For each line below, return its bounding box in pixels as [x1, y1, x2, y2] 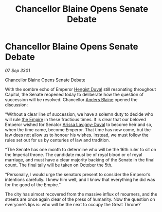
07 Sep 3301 [5, 67, 30, 73]
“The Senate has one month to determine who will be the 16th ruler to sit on [5, 146, 157, 152]
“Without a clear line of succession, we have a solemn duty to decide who [5, 111, 154, 117]
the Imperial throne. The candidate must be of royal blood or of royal [5, 152, 143, 158]
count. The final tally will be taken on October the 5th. [5, 162, 113, 168]
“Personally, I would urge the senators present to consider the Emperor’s [5, 171, 151, 177]
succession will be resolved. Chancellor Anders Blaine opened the [5, 96, 138, 103]
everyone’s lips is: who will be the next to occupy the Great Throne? [5, 201, 141, 207]
